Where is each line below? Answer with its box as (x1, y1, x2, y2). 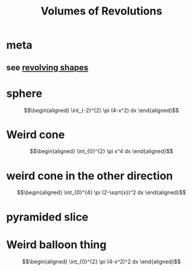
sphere (6, 87, 42, 100)
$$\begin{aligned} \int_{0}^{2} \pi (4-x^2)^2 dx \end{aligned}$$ (22, 258, 181, 265)
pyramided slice (6, 210, 89, 224)
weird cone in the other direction (6, 169, 173, 183)
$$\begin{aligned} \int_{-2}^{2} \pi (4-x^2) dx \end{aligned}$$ (24, 106, 179, 114)
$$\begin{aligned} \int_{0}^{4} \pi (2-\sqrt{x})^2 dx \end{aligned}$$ (17, 189, 186, 196)
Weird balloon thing (6, 238, 107, 252)
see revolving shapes (6, 62, 89, 73)
